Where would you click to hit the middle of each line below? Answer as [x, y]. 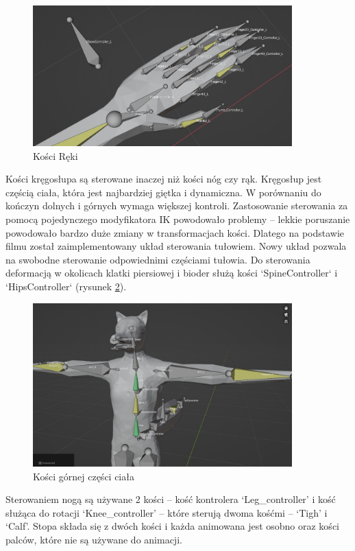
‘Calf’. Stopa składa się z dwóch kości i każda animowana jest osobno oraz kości [172, 526]
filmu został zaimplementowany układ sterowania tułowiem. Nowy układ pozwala [176, 246]
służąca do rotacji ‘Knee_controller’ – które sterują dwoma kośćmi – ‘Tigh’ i [167, 512]
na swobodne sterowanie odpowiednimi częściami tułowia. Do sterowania [158, 259]
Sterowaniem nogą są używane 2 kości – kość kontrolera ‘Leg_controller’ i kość [171, 499]
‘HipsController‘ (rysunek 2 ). [66, 286]
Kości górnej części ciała [84, 476]
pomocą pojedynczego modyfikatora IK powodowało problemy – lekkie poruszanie [178, 219]
